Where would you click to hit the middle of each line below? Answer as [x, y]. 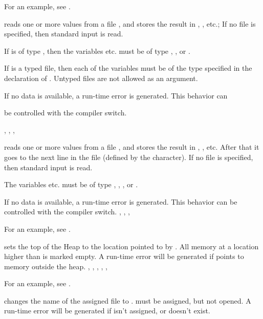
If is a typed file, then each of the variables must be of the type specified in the [128, 68]
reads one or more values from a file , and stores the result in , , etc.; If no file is [130, 23]
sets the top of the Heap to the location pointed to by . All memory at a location [131, 246]
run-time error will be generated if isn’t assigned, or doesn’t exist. [107, 311]
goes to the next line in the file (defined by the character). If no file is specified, [129, 157]
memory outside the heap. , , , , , [56, 266]
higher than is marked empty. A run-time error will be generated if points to [124, 256]
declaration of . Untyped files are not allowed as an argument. [101, 78]
